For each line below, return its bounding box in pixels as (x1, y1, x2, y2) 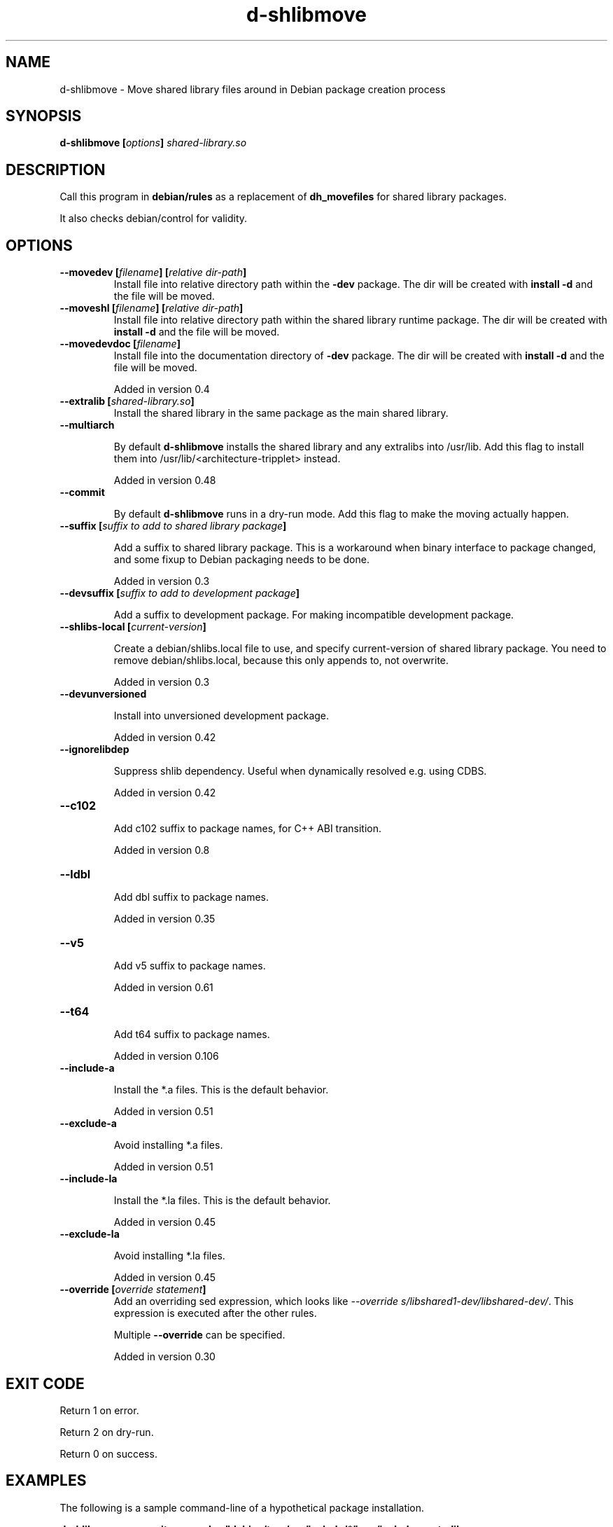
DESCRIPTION (6, 160, 106, 179)
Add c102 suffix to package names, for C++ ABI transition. (113, 822, 382, 835)
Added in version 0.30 (113, 1350, 216, 1363)
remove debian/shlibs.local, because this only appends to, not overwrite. (113, 654, 449, 667)
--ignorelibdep (59, 743, 129, 756)
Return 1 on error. (59, 1404, 139, 1416)
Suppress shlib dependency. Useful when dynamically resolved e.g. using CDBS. (113, 765, 487, 778)
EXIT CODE (6, 1374, 85, 1393)
